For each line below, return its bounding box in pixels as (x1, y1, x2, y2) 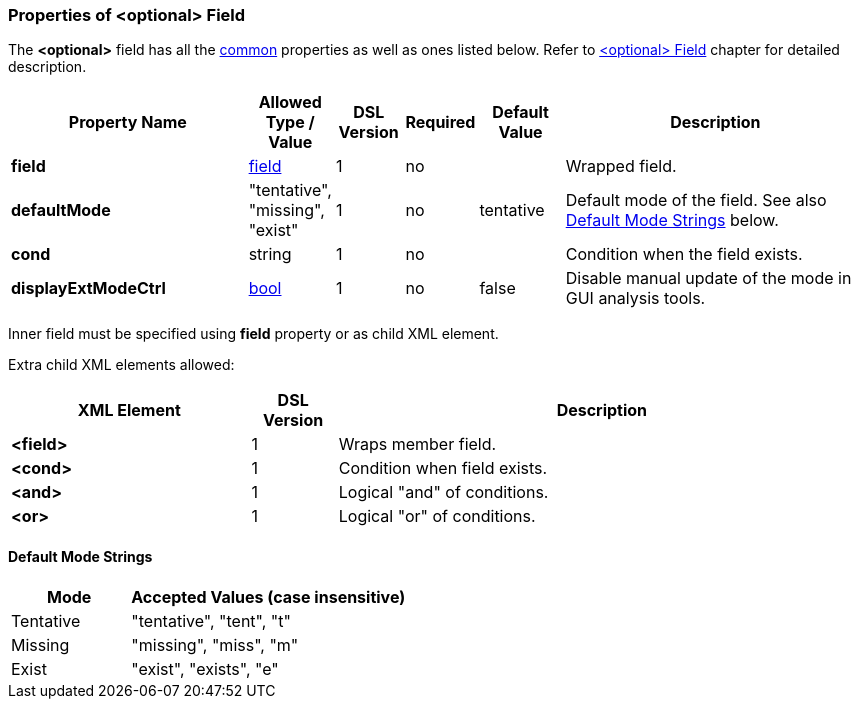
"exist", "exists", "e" (131, 658, 279, 679)
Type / (265, 112, 315, 133)
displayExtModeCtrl (11, 278, 166, 299)
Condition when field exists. (338, 458, 548, 479)
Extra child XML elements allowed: (8, 356, 235, 374)
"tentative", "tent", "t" (131, 610, 291, 631)
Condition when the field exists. (565, 244, 803, 265)
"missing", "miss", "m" (131, 634, 299, 655)
